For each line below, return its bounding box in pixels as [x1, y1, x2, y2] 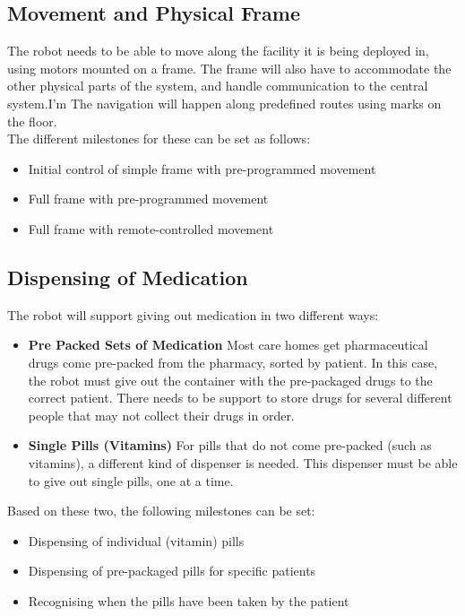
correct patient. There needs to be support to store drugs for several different [28, 388, 452, 407]
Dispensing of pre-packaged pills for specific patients [28, 561, 316, 580]
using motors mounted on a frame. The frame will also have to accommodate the [7, 58, 452, 77]
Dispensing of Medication [7, 263, 248, 291]
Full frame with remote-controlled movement [28, 219, 274, 238]
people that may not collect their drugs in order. [28, 405, 295, 424]
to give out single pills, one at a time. [28, 471, 234, 490]
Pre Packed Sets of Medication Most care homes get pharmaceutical [28, 335, 428, 354]
